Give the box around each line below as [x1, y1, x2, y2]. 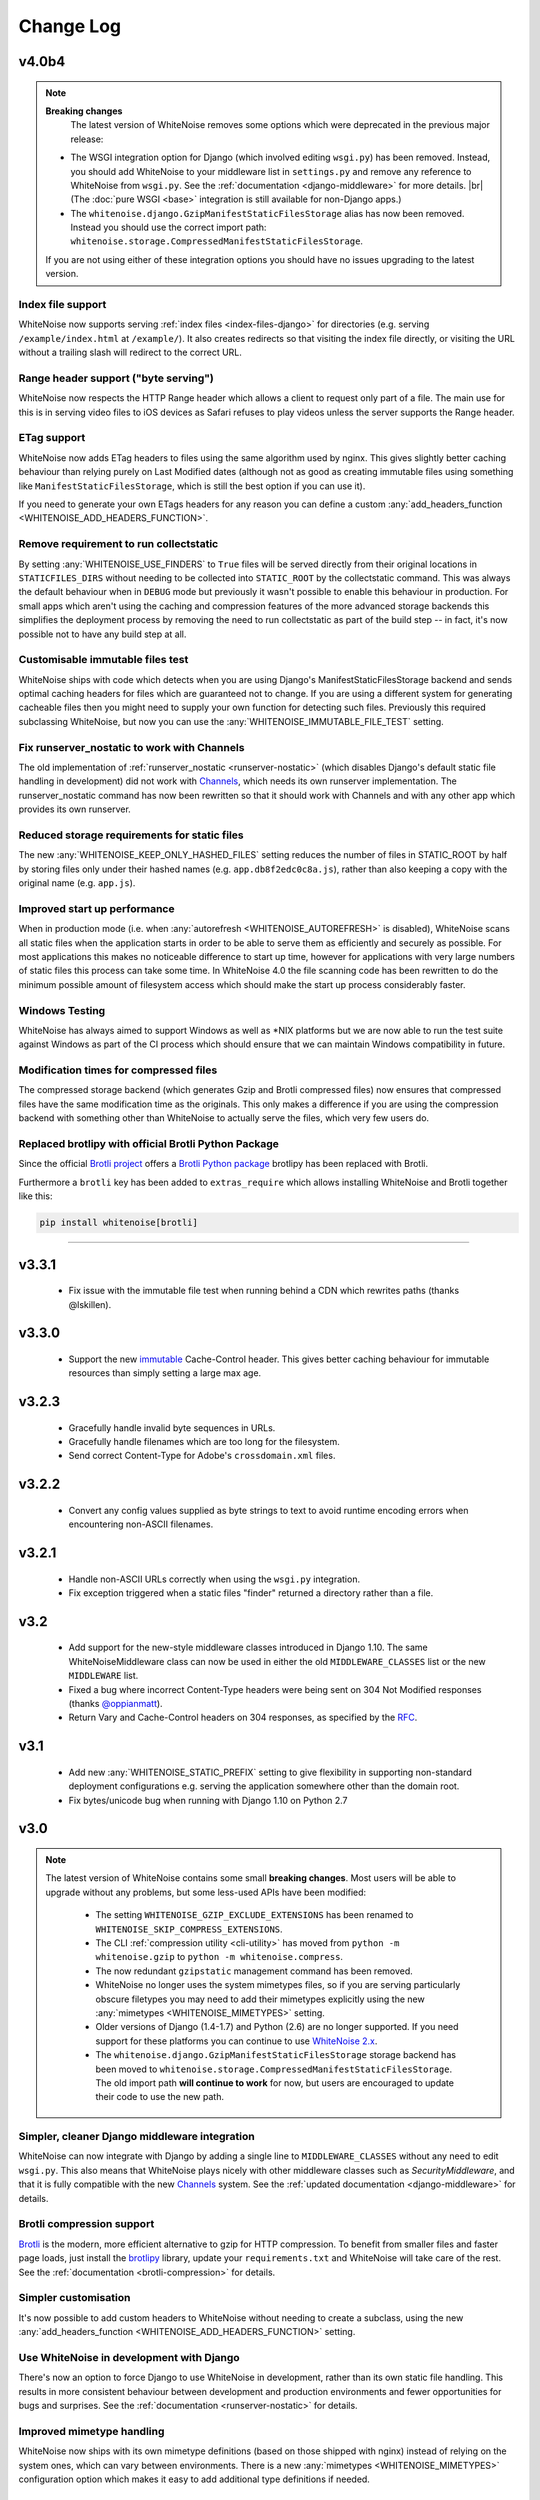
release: [70, 133, 104, 145]
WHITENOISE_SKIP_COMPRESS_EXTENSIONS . [95, 1923, 284, 1935]
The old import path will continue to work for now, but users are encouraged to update [95, 2076, 455, 2089]
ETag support [18, 431, 86, 445]
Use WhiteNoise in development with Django [18, 2350, 240, 2364]
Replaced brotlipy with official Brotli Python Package [18, 1136, 280, 1150]
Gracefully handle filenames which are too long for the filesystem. [68, 1436, 340, 1448]
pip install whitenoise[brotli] [39, 1217, 199, 1229]
